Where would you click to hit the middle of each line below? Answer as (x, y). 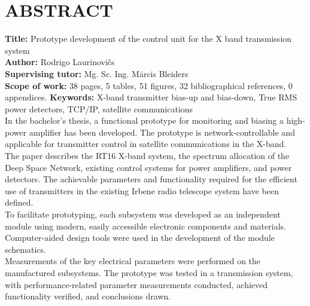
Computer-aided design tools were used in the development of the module (140, 238)
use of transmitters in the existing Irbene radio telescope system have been (142, 190)
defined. (19, 202)
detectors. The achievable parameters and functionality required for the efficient (151, 179)
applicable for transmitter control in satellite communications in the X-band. (146, 144)
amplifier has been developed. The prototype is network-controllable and (162, 132)
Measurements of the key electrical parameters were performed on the (133, 261)
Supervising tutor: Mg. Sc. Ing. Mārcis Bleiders (97, 73)
